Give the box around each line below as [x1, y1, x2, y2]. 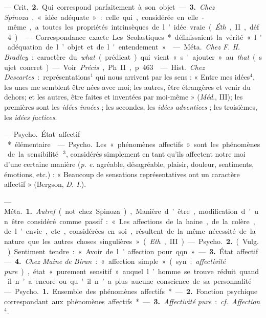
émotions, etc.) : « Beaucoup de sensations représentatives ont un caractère [4, 168, 240, 179]
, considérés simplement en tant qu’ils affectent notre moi [65, 149, 246, 159]
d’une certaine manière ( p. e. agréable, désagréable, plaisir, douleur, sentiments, [4, 158, 254, 169]
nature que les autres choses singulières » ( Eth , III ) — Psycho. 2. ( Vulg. [4, 236, 259, 247]
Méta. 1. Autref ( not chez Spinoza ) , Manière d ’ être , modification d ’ [4, 206, 251, 216]
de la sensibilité [7, 149, 58, 159]
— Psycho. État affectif [4, 129, 80, 139]
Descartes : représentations [4, 71, 91, 82]
